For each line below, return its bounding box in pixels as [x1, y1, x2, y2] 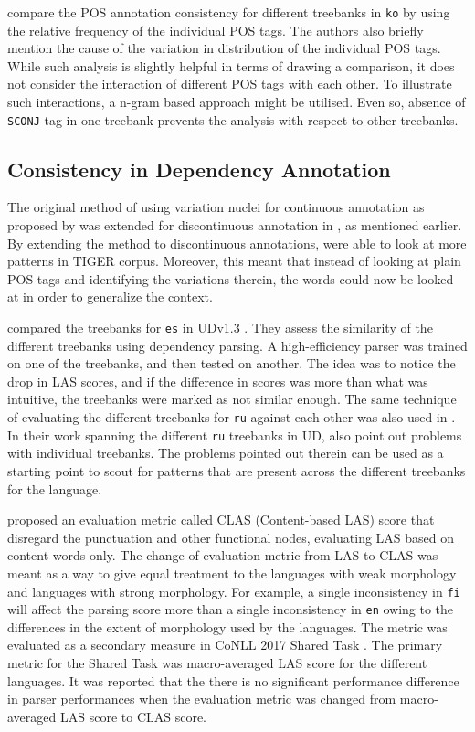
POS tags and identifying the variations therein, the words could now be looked [7, 269, 454, 288]
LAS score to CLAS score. [59, 706, 207, 726]
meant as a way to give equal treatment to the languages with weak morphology [7, 563, 457, 582]
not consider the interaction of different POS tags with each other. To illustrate [7, 74, 452, 93]
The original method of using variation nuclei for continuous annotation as [7, 197, 425, 217]
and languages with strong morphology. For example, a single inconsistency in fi [7, 581, 460, 600]
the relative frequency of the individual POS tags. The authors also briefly [7, 20, 424, 39]
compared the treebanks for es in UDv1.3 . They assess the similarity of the [7, 318, 433, 337]
